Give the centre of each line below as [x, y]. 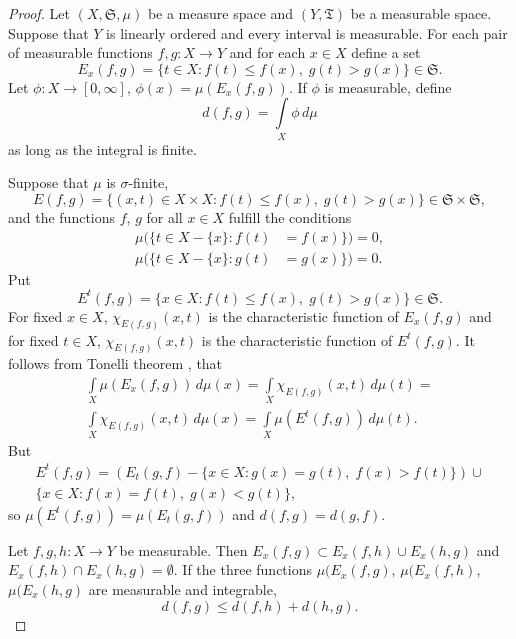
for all [164, 216]
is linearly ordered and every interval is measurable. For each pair [307, 32]
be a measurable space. [421, 13]
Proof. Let [39, 13]
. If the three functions [242, 569]
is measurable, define [388, 86]
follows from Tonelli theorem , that [115, 363]
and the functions [62, 216]
